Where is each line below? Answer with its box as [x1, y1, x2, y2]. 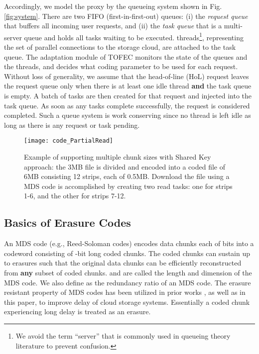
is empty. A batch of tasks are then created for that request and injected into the [4, 90, 252, 100]
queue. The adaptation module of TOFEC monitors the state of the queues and [4, 51, 248, 62]
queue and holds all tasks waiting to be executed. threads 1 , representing [24, 30, 244, 42]
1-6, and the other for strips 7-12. [24, 190, 126, 201]
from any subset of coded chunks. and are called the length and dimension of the [4, 267, 252, 277]
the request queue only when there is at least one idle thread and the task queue [4, 81, 252, 91]
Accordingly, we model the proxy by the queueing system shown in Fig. [4, 1, 222, 11]
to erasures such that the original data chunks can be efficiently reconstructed [4, 258, 242, 268]
